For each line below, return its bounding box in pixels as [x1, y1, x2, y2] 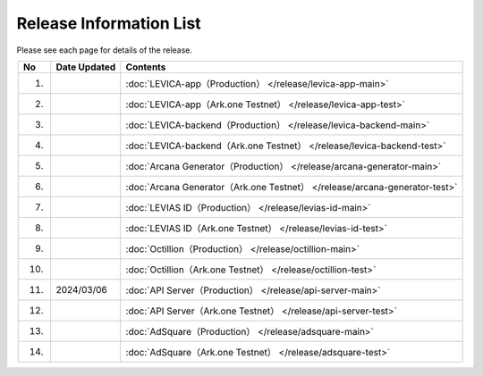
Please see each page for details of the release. [16, 45, 192, 55]
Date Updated [55, 61, 116, 73]
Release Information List [16, 13, 201, 33]
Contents [125, 61, 166, 73]
